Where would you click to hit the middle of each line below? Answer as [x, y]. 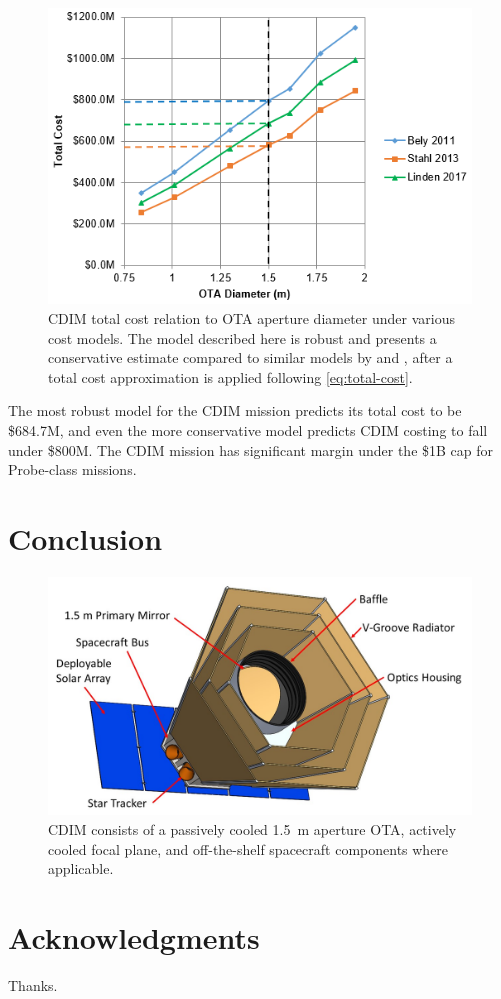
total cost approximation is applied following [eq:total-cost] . [230, 376]
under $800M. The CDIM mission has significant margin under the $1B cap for [251, 449]
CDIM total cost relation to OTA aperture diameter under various [251, 317]
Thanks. [33, 984]
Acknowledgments [134, 936]
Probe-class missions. [72, 469]
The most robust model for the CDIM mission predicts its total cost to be [235, 410]
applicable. [81, 868]
